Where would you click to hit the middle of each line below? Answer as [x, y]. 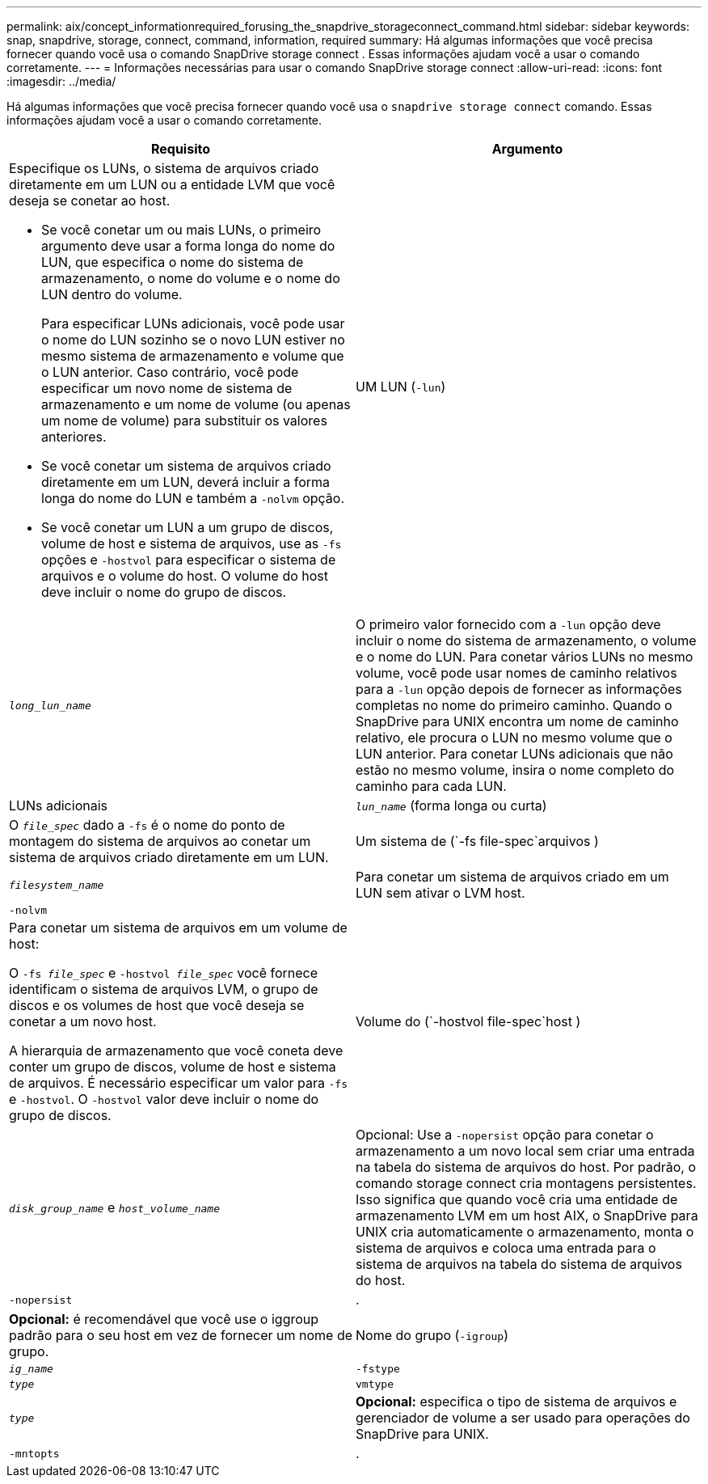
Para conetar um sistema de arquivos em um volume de [178, 928]
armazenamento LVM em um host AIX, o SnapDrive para [527, 1216]
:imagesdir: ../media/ [61, 81]
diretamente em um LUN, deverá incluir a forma [186, 482]
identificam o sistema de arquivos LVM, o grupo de [164, 989]
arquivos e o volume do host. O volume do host [185, 576]
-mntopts [34, 1453]
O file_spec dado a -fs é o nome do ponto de [147, 825]
